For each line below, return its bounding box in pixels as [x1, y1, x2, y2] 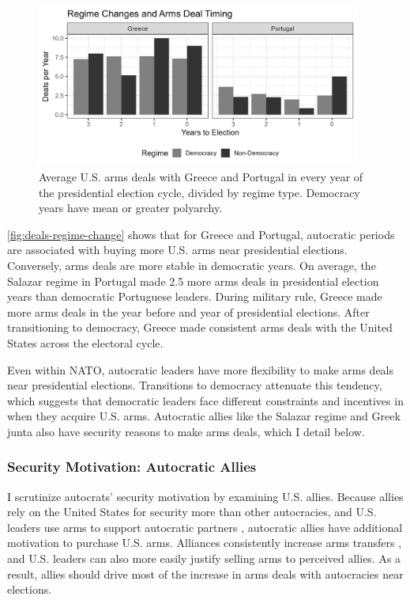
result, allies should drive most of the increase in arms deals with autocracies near [7, 565, 404, 582]
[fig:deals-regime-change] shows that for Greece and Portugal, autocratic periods [7, 226, 395, 242]
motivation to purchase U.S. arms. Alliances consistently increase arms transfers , [7, 534, 402, 551]
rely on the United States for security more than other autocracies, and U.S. [7, 503, 377, 520]
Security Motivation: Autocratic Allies [7, 457, 257, 477]
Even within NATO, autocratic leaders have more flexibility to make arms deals [7, 361, 394, 378]
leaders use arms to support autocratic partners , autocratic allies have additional [7, 518, 403, 535]
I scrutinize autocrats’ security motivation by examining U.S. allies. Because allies [7, 488, 404, 504]
